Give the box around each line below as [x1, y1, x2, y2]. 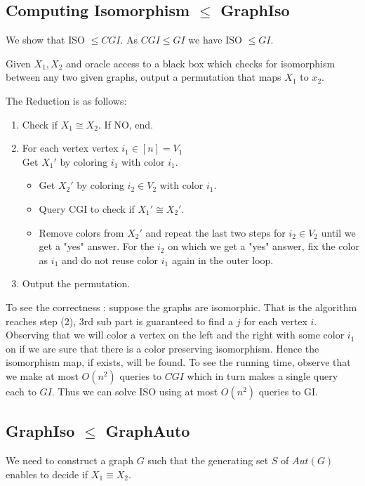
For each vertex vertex [22, 140, 119, 155]
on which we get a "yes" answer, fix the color [168, 239, 359, 254]
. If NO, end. [98, 117, 154, 131]
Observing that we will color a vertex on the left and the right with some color [6, 327, 345, 342]
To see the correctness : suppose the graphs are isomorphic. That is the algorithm [6, 299, 357, 314]
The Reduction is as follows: [6, 93, 127, 107]
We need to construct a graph [6, 453, 134, 468]
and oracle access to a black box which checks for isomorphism [66, 55, 336, 70]
